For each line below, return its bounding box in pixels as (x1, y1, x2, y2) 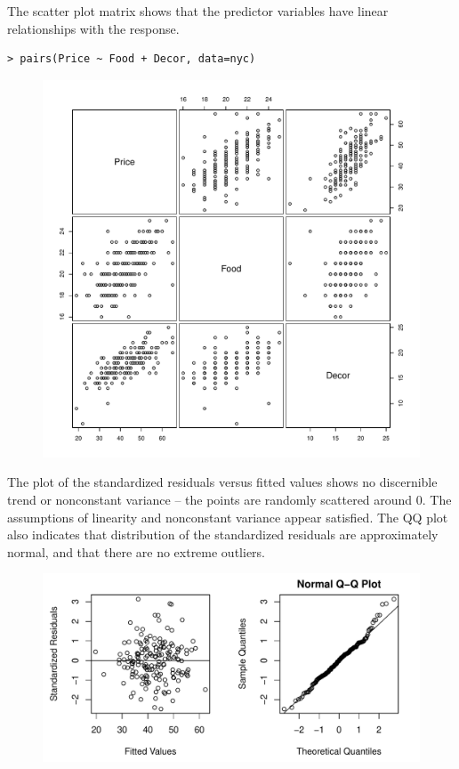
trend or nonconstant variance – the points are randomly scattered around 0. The (7, 490, 452, 508)
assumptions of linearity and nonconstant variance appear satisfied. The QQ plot (7, 507, 448, 526)
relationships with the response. (7, 19, 180, 37)
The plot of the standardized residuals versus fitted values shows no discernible (7, 473, 438, 491)
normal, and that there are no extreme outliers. (7, 542, 265, 561)
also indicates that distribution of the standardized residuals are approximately (7, 525, 439, 544)
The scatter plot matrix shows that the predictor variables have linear (7, 2, 389, 20)
